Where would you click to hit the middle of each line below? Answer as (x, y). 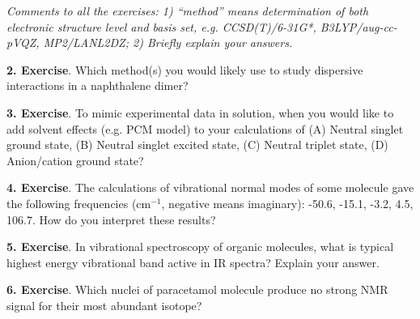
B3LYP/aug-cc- (358, 26)
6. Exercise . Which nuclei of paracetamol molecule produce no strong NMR (197, 289)
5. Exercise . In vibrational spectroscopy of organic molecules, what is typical (200, 247)
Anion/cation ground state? (75, 160)
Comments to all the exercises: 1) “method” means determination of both (188, 11)
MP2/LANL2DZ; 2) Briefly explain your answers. (168, 43)
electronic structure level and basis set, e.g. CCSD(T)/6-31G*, (161, 26)
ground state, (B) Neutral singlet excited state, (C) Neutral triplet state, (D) (197, 145)
